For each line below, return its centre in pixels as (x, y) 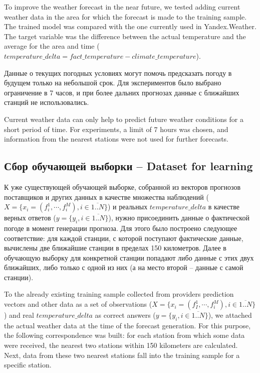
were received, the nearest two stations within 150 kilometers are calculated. (121, 345)
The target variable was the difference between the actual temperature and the (125, 36)
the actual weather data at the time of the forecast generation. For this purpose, (127, 325)
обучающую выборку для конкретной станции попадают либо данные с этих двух (129, 257)
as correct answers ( (125, 315)
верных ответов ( (30, 218)
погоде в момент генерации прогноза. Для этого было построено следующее (121, 228)
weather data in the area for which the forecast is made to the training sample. (125, 16)
